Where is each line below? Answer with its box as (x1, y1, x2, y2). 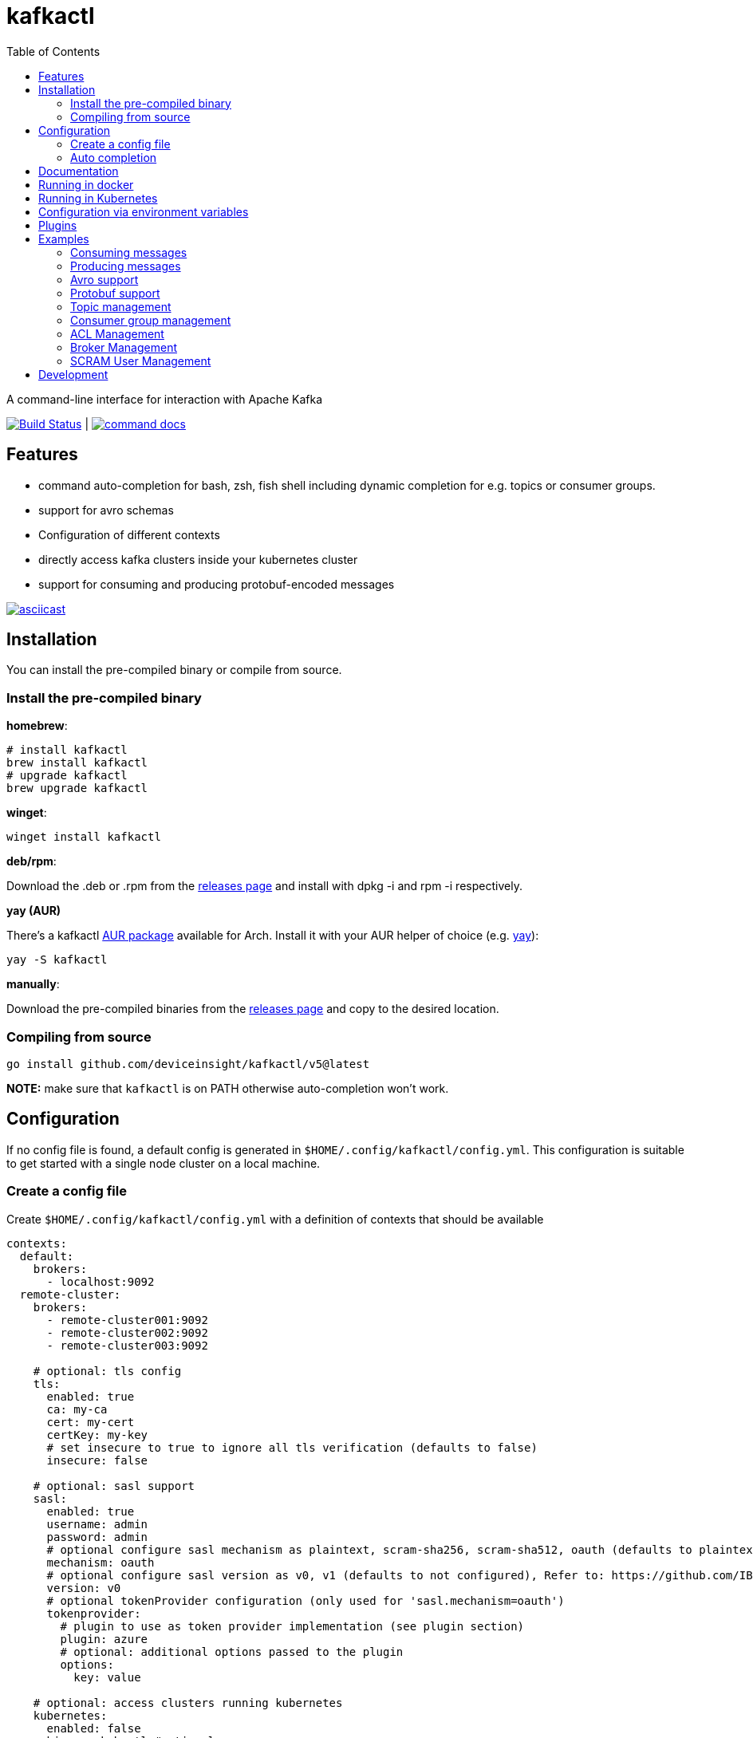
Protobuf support (70, 286, 160, 300)
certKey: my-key (46, 1428, 148, 1441)
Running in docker (38, 177, 134, 191)
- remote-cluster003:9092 (46, 1338, 208, 1352)
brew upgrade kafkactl (6, 782, 148, 795)
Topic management (70, 299, 171, 313)
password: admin (46, 1530, 148, 1543)
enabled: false (46, 1721, 141, 1735)
